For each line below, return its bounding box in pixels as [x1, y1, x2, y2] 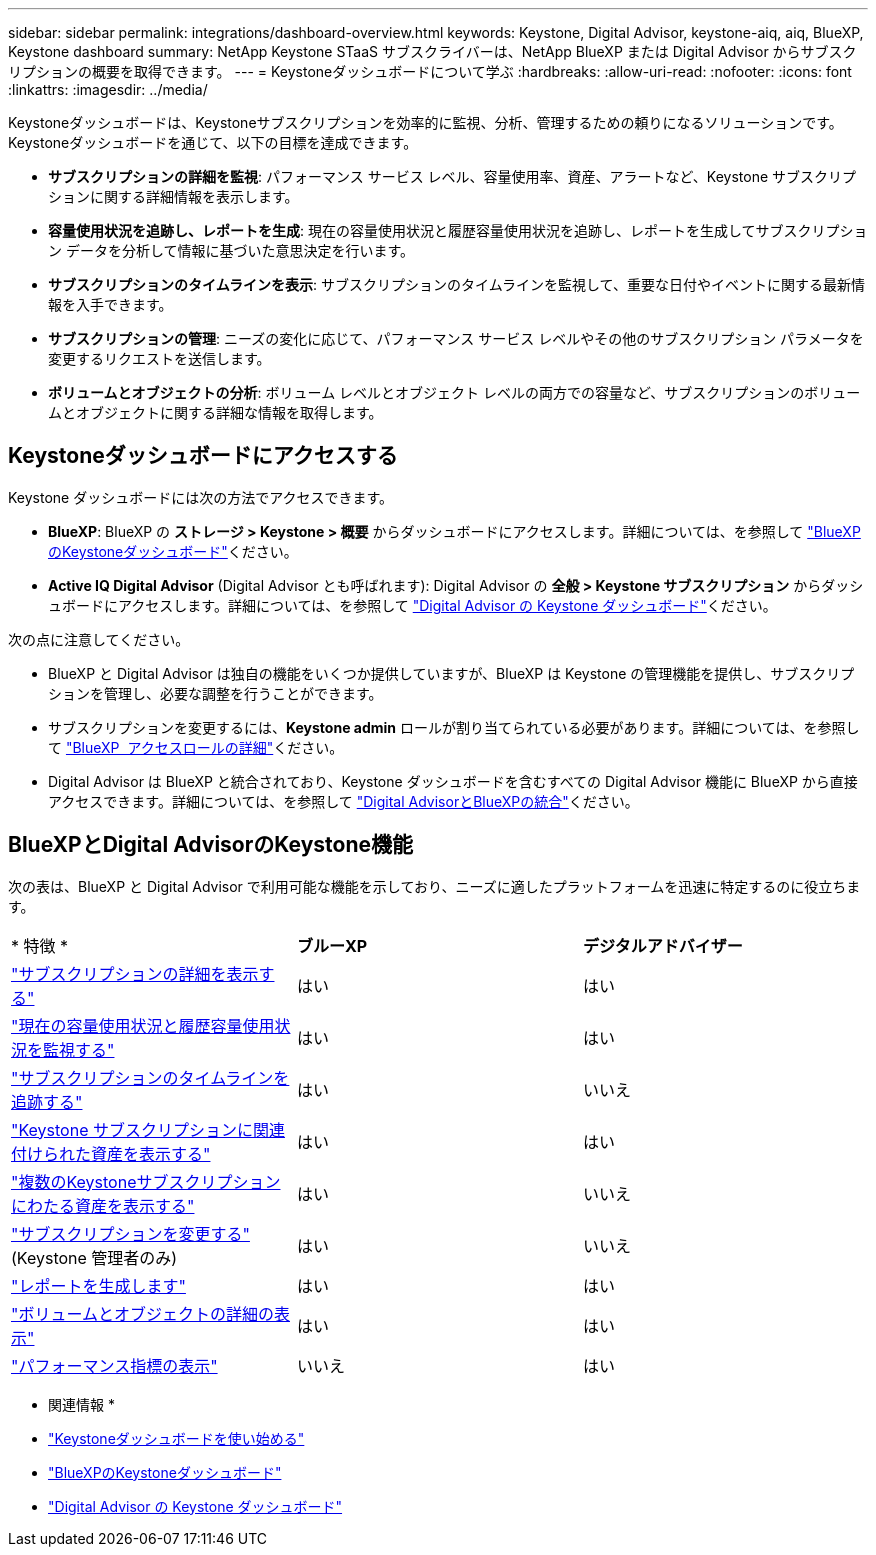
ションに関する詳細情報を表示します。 [48, 188, 299, 205]
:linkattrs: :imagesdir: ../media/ [8, 81, 208, 98]
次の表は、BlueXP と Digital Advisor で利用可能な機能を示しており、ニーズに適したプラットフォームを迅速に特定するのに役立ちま [8, 877, 861, 895]
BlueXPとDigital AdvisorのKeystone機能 [8, 832, 414, 858]
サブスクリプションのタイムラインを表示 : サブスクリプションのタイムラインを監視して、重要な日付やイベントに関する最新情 [48, 276, 865, 293]
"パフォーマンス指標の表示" [11, 1355, 218, 1376]
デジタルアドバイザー [582, 935, 743, 956]
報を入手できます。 [48, 296, 173, 313]
